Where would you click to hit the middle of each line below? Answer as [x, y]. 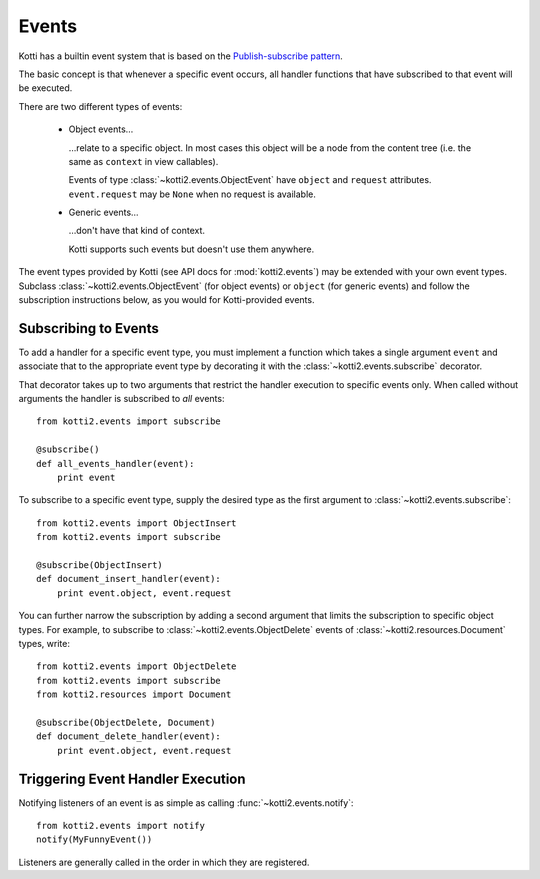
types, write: [44, 643]
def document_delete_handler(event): [129, 736]
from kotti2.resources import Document [134, 694]
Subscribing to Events [88, 328]
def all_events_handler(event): [115, 463]
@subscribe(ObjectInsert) [100, 565]
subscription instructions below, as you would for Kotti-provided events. [166, 300]
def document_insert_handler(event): [129, 579]
